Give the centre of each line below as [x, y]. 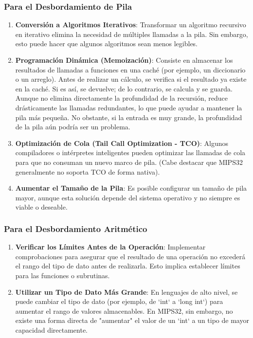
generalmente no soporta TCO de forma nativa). [88, 171]
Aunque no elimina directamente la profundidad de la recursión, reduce [122, 98]
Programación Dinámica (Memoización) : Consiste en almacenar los [124, 60]
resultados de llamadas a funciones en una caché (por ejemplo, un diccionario [130, 69]
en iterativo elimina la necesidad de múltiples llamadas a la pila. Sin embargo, [132, 34]
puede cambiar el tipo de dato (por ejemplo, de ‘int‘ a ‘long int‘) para [119, 301]
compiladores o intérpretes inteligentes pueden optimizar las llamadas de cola [130, 152]
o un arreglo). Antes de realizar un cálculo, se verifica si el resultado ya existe [131, 79]
